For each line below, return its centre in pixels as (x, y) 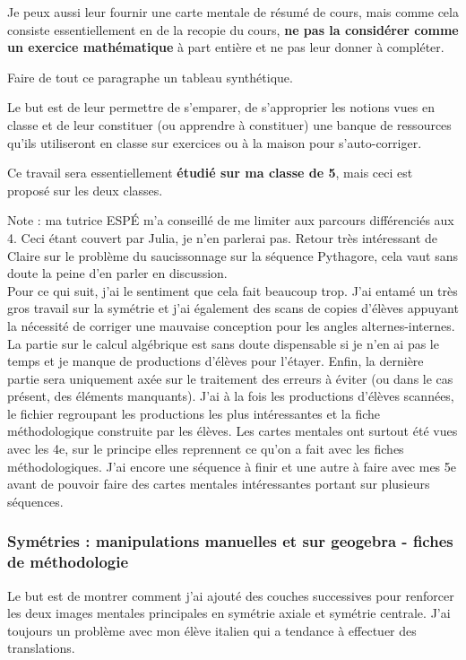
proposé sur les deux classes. (85, 190)
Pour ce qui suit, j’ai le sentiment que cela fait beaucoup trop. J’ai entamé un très (233, 290)
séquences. (35, 501)
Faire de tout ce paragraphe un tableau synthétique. (150, 77)
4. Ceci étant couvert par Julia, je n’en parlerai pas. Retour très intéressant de (223, 237)
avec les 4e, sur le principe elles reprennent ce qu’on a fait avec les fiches (206, 449)
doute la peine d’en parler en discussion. (117, 273)
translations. (41, 648)
